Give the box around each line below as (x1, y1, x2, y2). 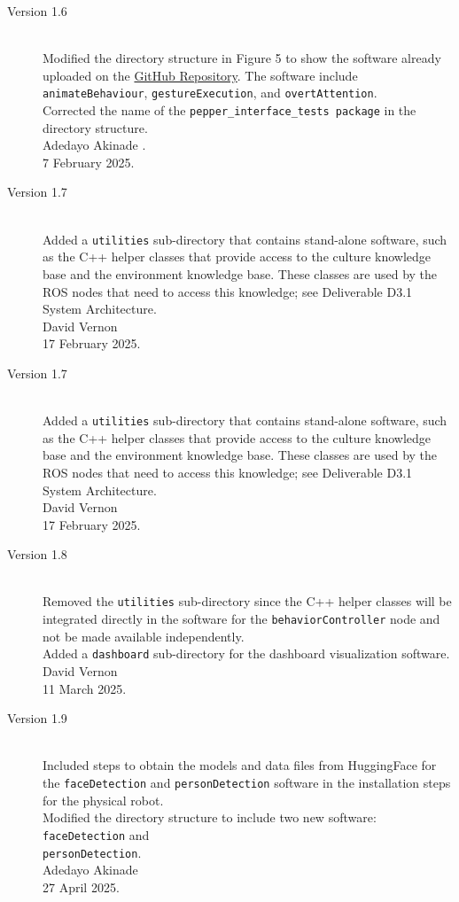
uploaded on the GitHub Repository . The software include (43, 66, 358, 84)
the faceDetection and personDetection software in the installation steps (43, 774, 451, 791)
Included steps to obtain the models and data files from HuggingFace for (43, 756, 437, 774)
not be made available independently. (43, 626, 245, 645)
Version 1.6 (7, 2, 67, 19)
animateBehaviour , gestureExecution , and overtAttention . (43, 83, 377, 102)
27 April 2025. (43, 877, 120, 896)
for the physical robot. (43, 790, 164, 809)
